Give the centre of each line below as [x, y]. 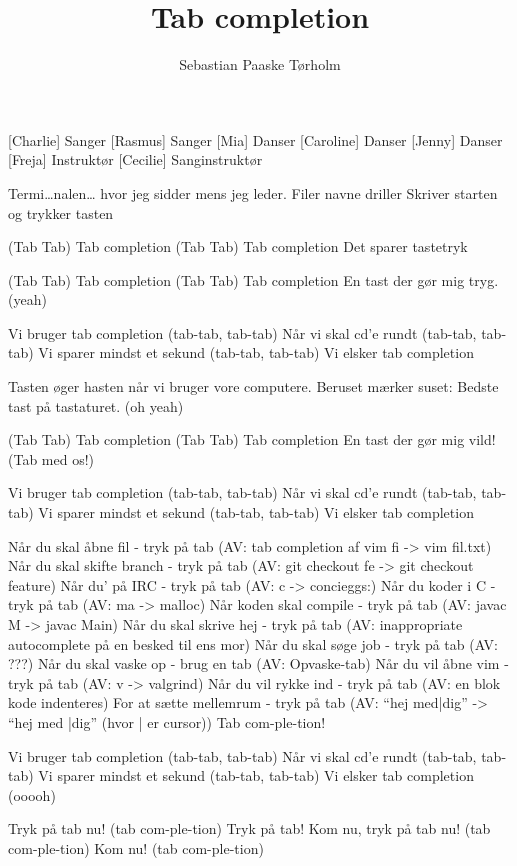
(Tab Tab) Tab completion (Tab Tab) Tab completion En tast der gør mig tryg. [253, 279]
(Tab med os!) [51, 458]
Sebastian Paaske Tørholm [260, 64]
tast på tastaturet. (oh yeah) [96, 405]
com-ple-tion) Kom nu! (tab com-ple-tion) [136, 847]
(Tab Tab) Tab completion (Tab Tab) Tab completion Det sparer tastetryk [238, 246]
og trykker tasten [61, 212]
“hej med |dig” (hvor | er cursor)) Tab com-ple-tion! [167, 721]
